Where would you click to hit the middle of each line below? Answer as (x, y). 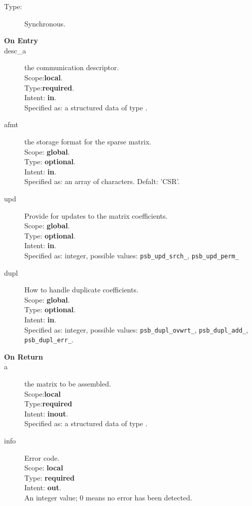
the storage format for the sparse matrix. (88, 141)
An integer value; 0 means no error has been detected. (108, 497)
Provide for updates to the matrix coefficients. (96, 215)
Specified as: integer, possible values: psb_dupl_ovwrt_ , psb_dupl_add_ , (136, 329)
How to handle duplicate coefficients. (81, 290)
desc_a (15, 50)
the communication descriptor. (72, 67)
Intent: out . (43, 487)
